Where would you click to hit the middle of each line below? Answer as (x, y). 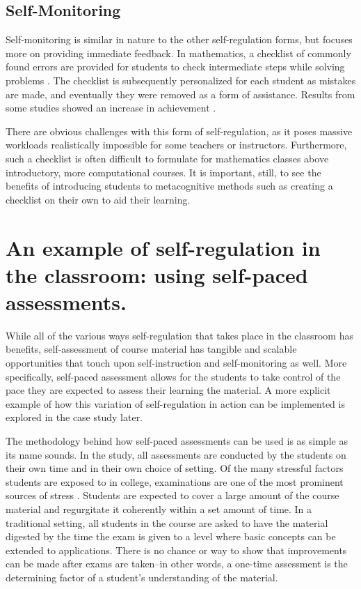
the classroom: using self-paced (157, 274)
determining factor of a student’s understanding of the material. (142, 577)
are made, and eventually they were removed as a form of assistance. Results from (180, 94)
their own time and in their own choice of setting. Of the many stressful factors (175, 468)
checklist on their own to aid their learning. (98, 199)
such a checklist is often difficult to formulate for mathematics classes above (167, 158)
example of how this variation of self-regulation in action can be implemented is (175, 403)
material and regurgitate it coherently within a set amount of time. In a (159, 508)
